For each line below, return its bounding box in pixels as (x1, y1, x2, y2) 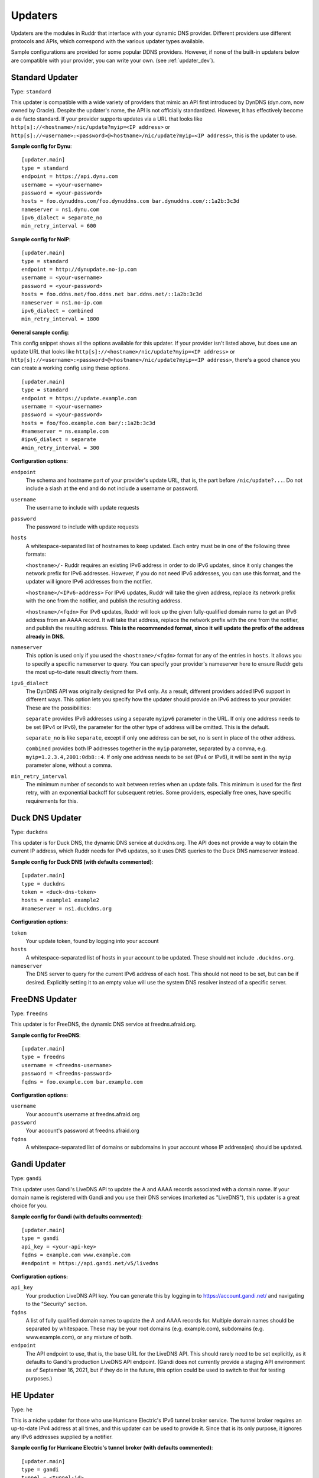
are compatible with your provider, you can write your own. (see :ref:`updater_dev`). (11, 57, 215, 64)
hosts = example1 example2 (21, 897, 100, 904)
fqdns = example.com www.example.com (21, 1252, 131, 1259)
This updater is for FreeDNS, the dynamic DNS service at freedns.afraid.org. (11, 1020, 197, 1028)
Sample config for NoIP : (11, 235, 71, 242)
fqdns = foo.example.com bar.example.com (21, 1078, 143, 1085)
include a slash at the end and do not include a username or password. (25, 485, 198, 492)
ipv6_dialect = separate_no (21, 215, 103, 221)
